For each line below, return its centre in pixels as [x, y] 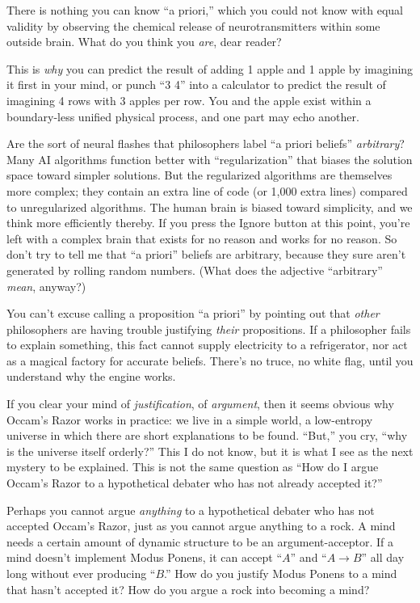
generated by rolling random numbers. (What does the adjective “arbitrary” [195, 270]
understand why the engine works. [91, 376]
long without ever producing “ [81, 573]
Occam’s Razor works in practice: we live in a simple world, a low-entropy [190, 419]
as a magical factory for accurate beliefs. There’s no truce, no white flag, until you [210, 360]
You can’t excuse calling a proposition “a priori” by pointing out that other [193, 313]
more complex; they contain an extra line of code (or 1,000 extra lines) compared [207, 190]
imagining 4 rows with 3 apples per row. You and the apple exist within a [189, 100]
